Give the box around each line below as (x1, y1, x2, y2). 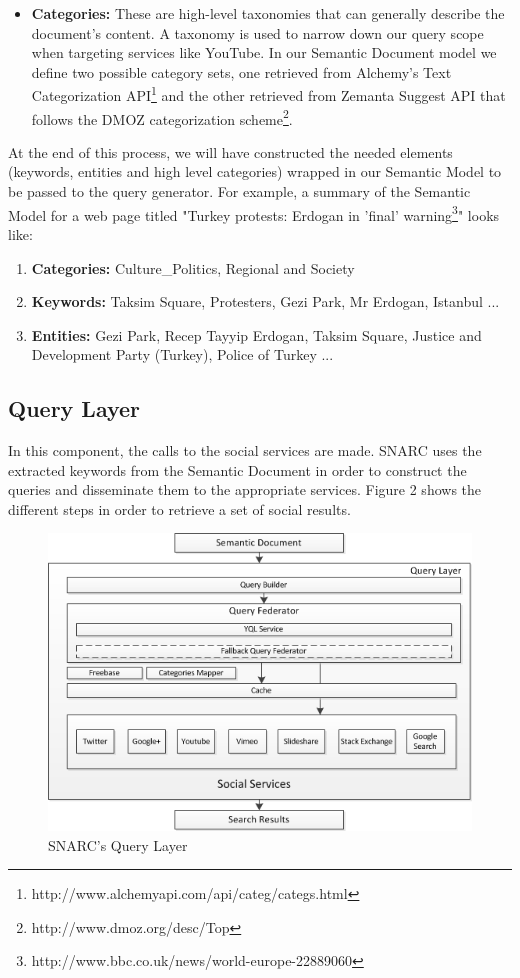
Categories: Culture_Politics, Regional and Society (31, 257, 355, 278)
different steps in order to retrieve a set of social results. (8, 498, 351, 519)
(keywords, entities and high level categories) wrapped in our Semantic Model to (8, 161, 502, 182)
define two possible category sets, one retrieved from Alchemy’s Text (31, 61, 452, 82)
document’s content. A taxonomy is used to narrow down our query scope (31, 22, 484, 43)
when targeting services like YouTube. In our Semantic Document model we (31, 42, 497, 63)
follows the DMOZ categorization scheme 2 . (31, 105, 293, 129)
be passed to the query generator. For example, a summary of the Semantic (8, 181, 471, 202)
